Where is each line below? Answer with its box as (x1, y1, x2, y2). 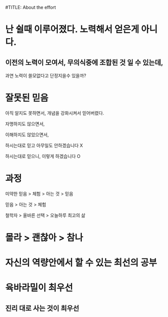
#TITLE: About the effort (5, 5, 56, 10)
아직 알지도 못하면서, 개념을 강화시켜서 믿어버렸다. (5, 110, 105, 116)
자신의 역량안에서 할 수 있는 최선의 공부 (5, 257, 157, 269)
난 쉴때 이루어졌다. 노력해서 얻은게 (5, 24, 140, 35)
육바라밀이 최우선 (5, 282, 73, 294)
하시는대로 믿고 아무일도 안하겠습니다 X (5, 142, 83, 148)
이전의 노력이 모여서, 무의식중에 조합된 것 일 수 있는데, (5, 58, 163, 67)
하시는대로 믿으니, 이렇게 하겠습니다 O (5, 153, 81, 159)
